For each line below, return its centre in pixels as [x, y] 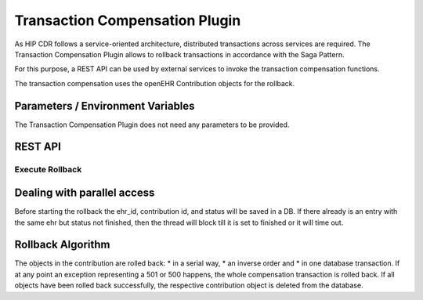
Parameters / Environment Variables [105, 106]
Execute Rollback [48, 170]
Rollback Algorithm [62, 245]
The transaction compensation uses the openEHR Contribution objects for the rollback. [155, 83]
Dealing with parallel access [85, 193]
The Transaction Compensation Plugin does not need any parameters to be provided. [152, 125]
